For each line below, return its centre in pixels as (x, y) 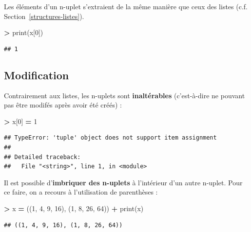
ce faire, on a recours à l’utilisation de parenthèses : (81, 192)
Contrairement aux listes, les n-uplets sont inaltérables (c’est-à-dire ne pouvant (125, 95)
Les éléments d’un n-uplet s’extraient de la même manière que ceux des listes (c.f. (126, 6)
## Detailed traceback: (42, 157)
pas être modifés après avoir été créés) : (63, 105)
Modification (37, 75)
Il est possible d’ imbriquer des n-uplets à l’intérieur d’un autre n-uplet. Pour (123, 182)
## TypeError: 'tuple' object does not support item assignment (110, 138)
